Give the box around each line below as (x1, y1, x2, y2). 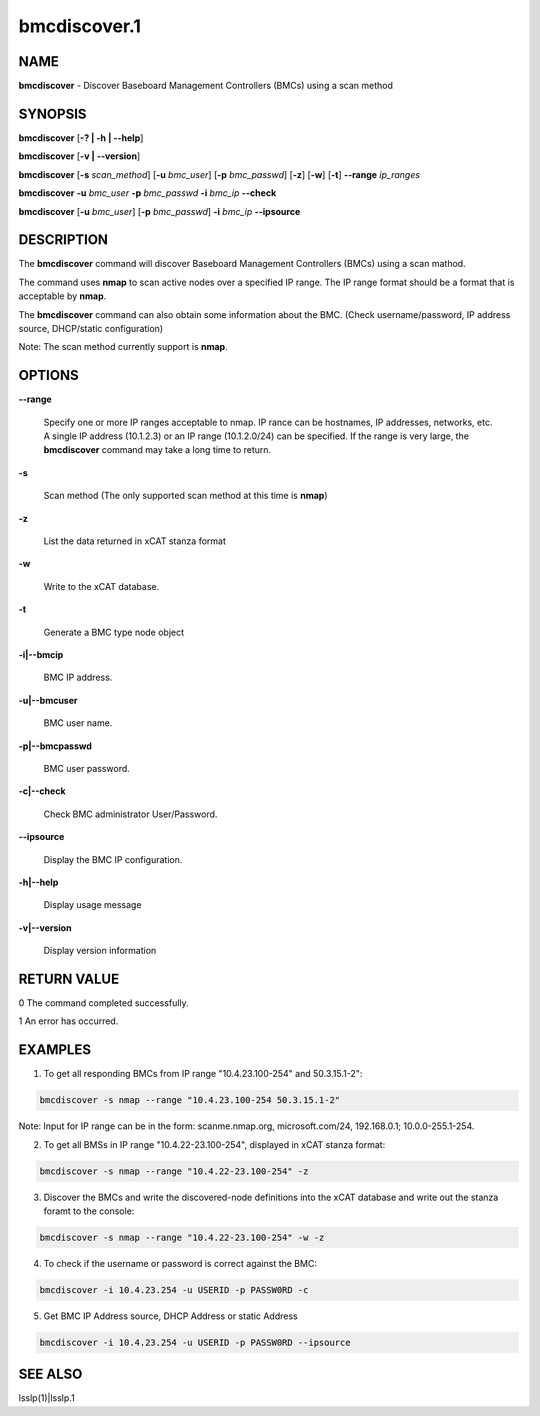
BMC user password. (43, 762, 130, 774)
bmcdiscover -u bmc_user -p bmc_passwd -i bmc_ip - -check (18, 187, 277, 199)
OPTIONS (18, 367, 79, 384)
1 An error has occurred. (18, 1015, 119, 1027)
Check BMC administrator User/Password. (43, 808, 218, 820)
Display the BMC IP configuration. (43, 853, 183, 865)
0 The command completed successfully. (18, 996, 189, 1009)
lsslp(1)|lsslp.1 (18, 1392, 75, 1404)
